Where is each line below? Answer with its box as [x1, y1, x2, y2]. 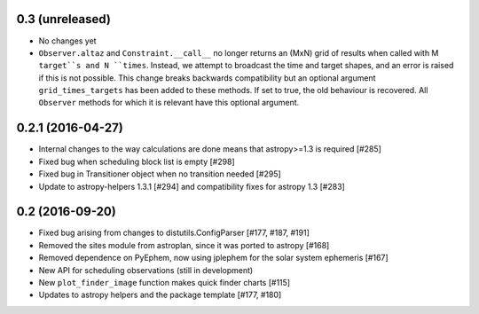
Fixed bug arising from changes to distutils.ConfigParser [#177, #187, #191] [38, 227, 310, 239]
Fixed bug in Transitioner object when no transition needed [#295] [38, 169, 281, 179]
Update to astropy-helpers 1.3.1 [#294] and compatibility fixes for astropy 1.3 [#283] [38, 181, 345, 192]
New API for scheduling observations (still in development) [38, 264, 254, 275]
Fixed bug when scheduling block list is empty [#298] [38, 156, 235, 167]
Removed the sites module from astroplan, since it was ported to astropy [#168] [38, 239, 330, 250]
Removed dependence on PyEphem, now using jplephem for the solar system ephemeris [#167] [38, 253, 389, 263]
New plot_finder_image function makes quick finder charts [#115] [38, 278, 291, 288]
